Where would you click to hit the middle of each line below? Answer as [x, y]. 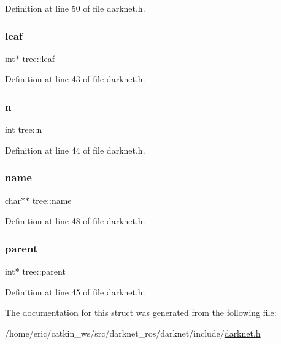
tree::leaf [38, 58]
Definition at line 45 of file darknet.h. [75, 291]
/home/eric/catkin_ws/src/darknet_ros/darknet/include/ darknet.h [133, 333]
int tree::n [24, 129]
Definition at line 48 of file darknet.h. [75, 221]
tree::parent [44, 271]
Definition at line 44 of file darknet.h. [75, 150]
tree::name [52, 200]
